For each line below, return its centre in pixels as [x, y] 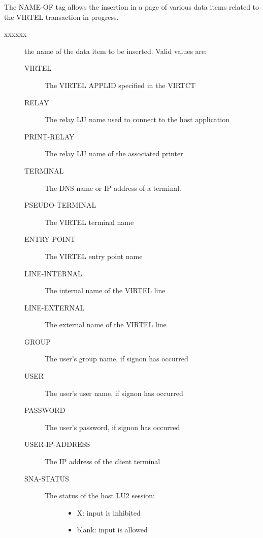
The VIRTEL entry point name [94, 256]
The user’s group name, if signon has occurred [117, 359]
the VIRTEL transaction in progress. [61, 17]
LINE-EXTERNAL [55, 307]
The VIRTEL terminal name [89, 222]
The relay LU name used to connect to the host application [137, 119]
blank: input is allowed [112, 530]
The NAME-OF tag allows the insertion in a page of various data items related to [132, 7]
